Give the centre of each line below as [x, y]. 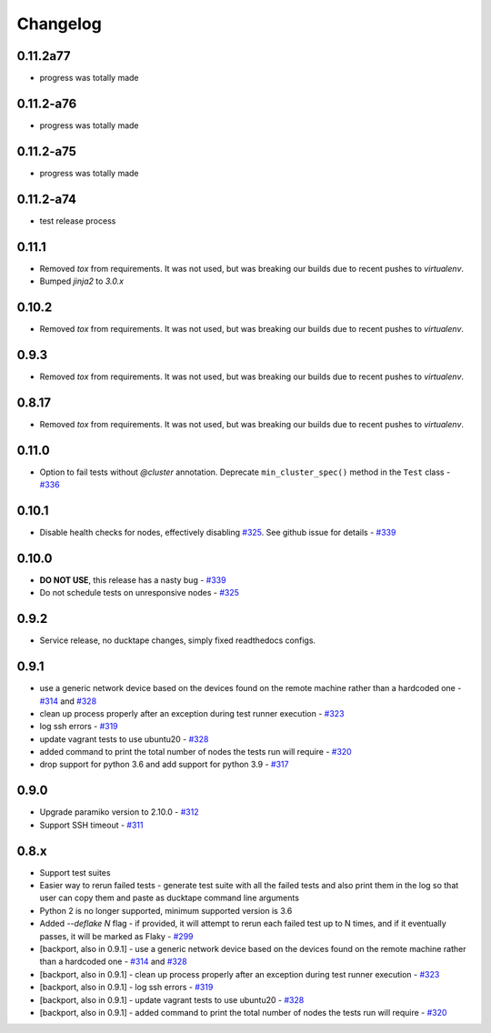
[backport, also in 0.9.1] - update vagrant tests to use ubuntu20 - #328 [172, 999]
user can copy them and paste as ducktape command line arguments [170, 898]
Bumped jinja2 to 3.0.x [82, 281]
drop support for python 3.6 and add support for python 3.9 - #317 [164, 765]
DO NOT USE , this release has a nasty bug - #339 [133, 580]
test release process [78, 221]
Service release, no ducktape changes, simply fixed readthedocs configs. [178, 640]
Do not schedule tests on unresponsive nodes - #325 [140, 593]
